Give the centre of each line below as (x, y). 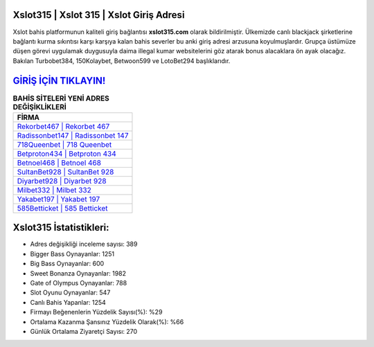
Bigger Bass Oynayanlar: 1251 (72, 253)
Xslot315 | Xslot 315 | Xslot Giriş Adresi (99, 15)
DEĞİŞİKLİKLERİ (40, 107)
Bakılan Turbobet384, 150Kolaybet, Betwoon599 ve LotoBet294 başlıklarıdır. (122, 61)
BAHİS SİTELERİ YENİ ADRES (61, 98)
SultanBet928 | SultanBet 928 (65, 172)
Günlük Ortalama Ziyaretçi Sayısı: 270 (84, 331)
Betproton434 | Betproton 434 (67, 154)
